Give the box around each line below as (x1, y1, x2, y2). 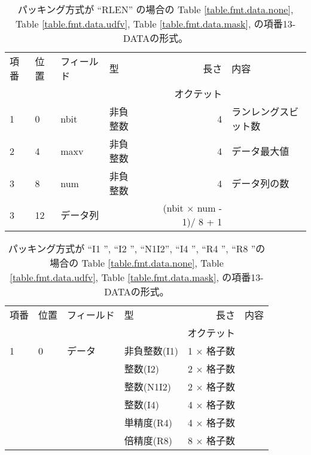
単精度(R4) (124, 416, 172, 429)
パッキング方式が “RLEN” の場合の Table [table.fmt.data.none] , (17, 2, 294, 16)
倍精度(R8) (124, 433, 172, 447)
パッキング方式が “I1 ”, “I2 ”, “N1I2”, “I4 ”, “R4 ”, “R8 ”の (8, 242, 266, 255)
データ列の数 (231, 176, 289, 190)
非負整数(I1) (124, 344, 178, 358)
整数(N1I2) (124, 380, 171, 393)
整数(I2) (124, 362, 159, 375)
